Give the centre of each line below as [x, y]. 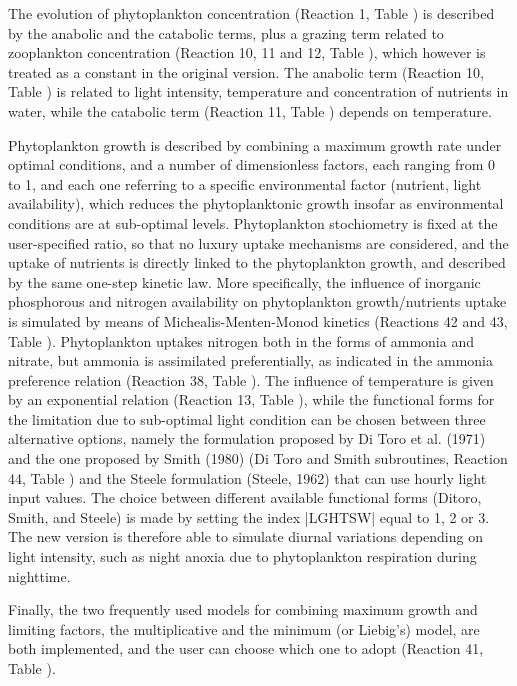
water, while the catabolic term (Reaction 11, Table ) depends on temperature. [250, 110]
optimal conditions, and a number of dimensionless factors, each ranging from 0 [252, 164]
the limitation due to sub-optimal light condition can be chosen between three [247, 418]
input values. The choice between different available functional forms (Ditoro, [245, 497]
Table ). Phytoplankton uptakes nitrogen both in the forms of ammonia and [241, 340]
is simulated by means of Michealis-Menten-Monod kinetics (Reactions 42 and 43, [258, 320]
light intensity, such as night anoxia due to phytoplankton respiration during [242, 556]
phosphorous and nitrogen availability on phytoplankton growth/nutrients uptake [257, 301]
